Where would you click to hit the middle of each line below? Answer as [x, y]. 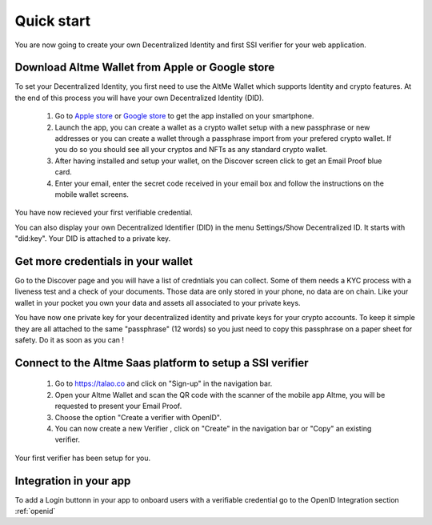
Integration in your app [73, 481]
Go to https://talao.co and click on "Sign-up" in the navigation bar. [164, 383]
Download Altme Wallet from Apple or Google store [145, 68]
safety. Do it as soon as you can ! [69, 340]
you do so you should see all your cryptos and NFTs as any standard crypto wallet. [191, 150]
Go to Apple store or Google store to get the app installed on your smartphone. [184, 116]
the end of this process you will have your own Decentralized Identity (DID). [139, 98]
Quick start [53, 21]
